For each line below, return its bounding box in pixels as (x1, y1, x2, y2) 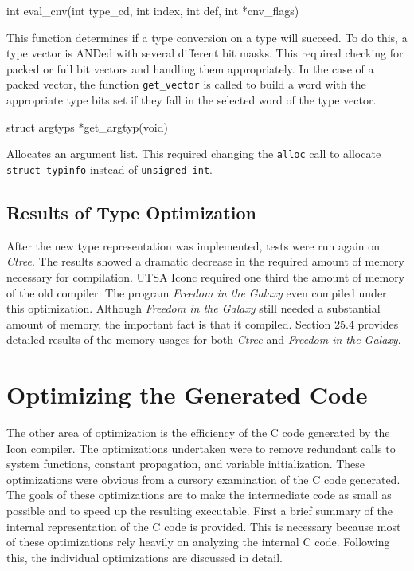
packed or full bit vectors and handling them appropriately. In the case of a (6, 60, 374, 77)
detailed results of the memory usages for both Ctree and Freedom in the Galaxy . (6, 331, 401, 348)
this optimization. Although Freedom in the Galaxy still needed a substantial (6, 300, 381, 317)
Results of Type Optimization (6, 199, 256, 224)
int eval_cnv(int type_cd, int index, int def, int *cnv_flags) (6, 2, 299, 18)
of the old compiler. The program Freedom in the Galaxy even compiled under (6, 284, 387, 301)
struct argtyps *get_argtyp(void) (6, 118, 168, 135)
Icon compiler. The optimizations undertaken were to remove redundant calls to (6, 439, 396, 456)
